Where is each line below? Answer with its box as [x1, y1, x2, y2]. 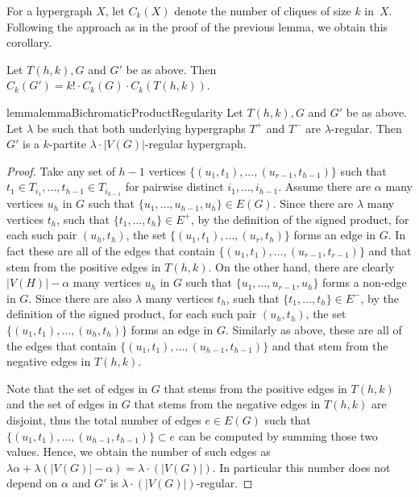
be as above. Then [126, 60, 217, 77]
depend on [6, 474, 58, 491]
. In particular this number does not [212, 458, 391, 475]
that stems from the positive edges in [164, 379, 347, 396]
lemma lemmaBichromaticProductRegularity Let [6, 103, 243, 120]
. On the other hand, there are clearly [208, 258, 395, 275]
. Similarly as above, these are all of [225, 321, 402, 338]
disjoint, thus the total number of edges [6, 411, 201, 428]
